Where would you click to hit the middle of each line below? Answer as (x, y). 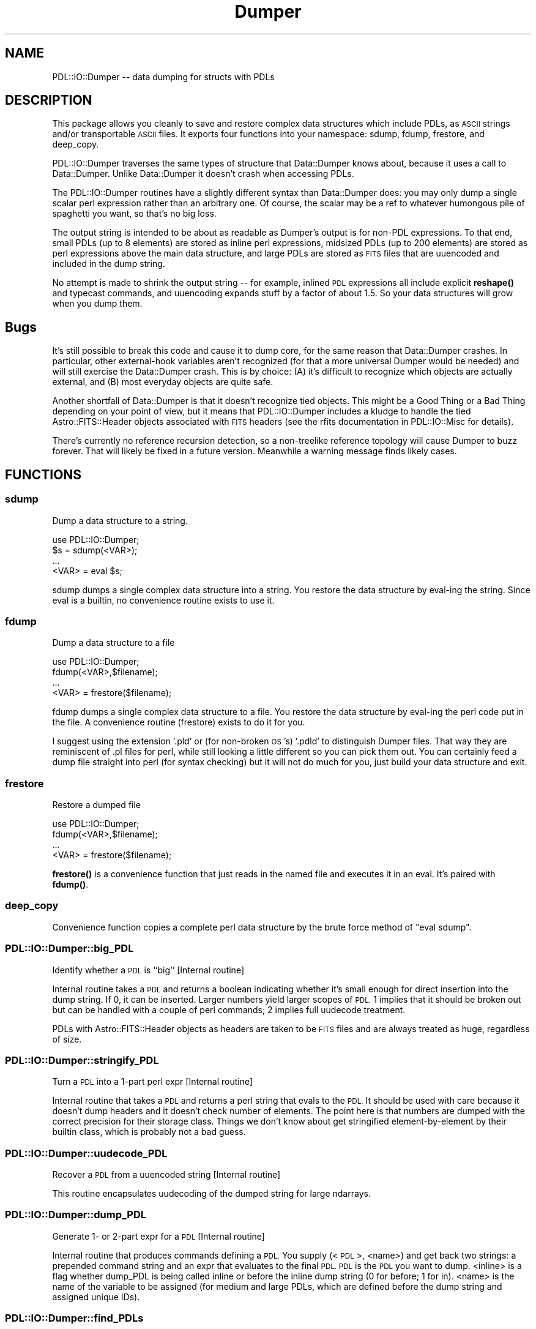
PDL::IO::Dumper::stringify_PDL (82, 1060)
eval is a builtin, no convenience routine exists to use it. (163, 600)
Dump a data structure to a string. (120, 520)
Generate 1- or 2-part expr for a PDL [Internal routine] (158, 1236)
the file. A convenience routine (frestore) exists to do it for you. (179, 722)
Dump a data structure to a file (114, 643)
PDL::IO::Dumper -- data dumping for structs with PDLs (163, 77)
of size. (67, 1039)
